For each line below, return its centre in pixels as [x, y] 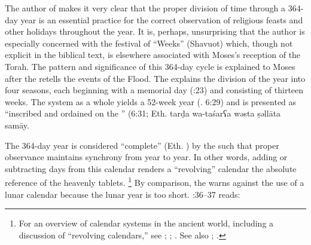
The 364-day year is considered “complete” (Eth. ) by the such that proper [142, 145]
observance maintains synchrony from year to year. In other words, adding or [146, 157]
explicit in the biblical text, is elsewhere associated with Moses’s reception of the [153, 55]
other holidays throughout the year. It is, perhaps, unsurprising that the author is [155, 31]
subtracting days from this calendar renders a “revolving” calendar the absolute [151, 168]
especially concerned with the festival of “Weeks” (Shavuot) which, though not [149, 43]
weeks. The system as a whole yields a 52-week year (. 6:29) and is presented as [151, 101]
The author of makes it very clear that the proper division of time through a [145, 8]
